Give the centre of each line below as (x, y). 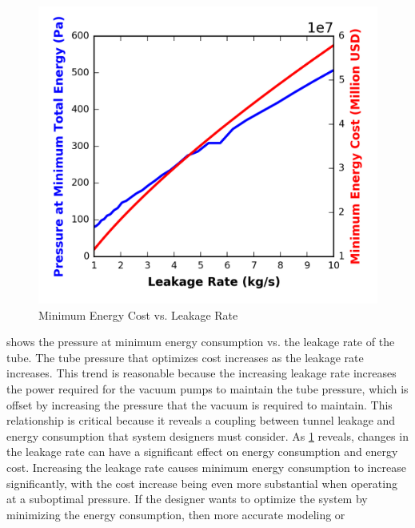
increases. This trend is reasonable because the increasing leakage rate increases (202, 373)
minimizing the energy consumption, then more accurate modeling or (176, 514)
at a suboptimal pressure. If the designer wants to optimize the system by (187, 499)
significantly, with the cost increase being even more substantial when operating (202, 483)
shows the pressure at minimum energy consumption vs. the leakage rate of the (201, 342)
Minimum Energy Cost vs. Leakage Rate (138, 314)
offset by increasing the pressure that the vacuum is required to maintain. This (200, 404)
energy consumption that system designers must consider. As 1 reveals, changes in (207, 435)
